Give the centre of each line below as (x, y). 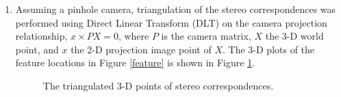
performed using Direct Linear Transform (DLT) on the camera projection (171, 22)
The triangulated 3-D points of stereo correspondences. (158, 85)
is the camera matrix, (206, 36)
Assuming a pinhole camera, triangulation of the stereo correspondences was (176, 9)
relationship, (41, 36)
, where (134, 36)
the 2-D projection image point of (141, 49)
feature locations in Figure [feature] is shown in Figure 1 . (135, 63)
